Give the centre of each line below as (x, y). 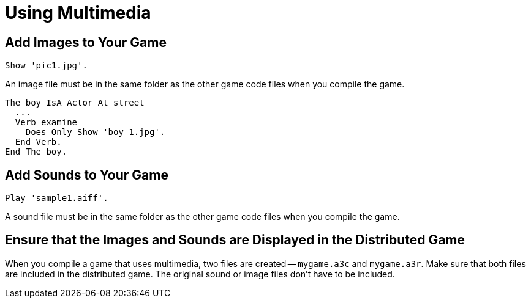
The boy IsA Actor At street (75, 103)
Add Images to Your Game (86, 42)
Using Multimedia (78, 13)
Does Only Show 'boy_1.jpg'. (95, 132)
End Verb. (38, 142)
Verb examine (46, 122)
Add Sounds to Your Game (87, 175)
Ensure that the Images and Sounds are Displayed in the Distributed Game (235, 240)
